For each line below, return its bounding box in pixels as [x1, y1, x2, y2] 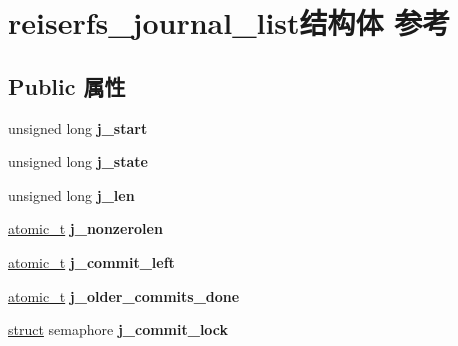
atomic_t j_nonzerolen [8, 218, 163, 239]
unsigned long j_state [8, 151, 148, 172]
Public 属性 [8, 70, 126, 101]
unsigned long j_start [8, 117, 148, 138]
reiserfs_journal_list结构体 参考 [8, 2, 451, 43]
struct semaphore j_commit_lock [8, 319, 229, 340]
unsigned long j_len [8, 184, 135, 205]
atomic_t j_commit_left [8, 251, 175, 272]
